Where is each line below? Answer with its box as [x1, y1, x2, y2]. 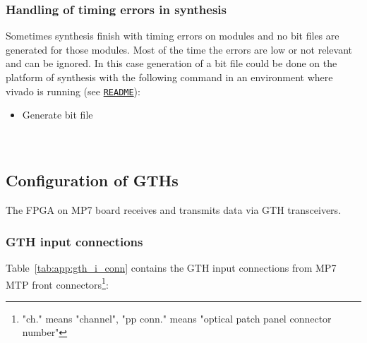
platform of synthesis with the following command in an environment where [6, 70, 333, 84]
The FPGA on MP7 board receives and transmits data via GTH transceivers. [6, 203, 342, 217]
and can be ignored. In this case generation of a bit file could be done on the [6, 56, 337, 71]
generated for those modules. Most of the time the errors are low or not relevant [6, 42, 352, 56]
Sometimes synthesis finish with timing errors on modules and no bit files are [6, 28, 339, 43]
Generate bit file [22, 107, 93, 122]
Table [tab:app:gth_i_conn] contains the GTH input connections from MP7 [6, 260, 337, 275]
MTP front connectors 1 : [6, 275, 109, 291]
